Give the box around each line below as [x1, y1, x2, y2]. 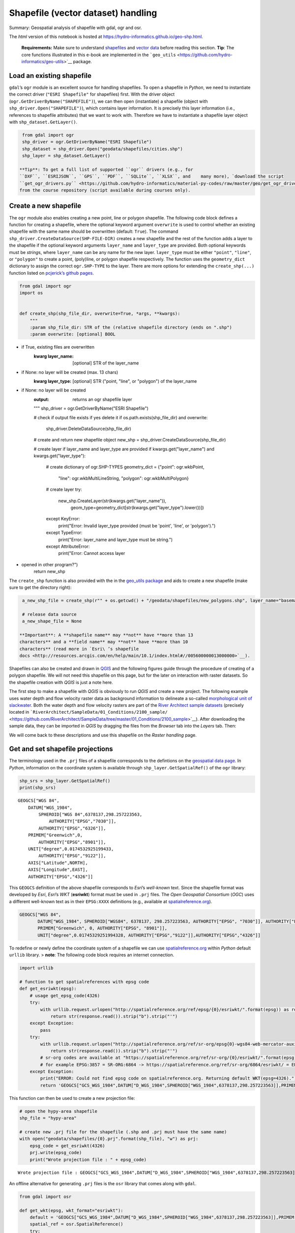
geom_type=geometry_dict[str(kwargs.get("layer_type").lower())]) [70, 505, 204, 510]
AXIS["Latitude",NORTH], [28, 860, 88, 866]
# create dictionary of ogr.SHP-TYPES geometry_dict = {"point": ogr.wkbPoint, [46, 464, 205, 470]
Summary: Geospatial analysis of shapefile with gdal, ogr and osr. [9, 25, 142, 31]
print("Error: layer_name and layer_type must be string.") [58, 537, 173, 543]
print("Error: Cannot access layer [58, 550, 125, 556]
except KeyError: [46, 516, 80, 522]
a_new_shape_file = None [22, 618, 82, 624]
